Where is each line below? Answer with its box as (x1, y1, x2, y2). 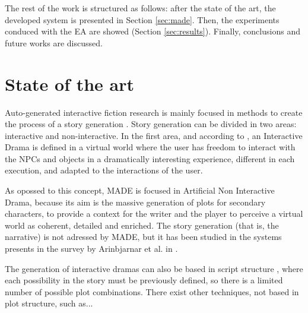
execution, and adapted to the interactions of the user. (5, 164, 203, 176)
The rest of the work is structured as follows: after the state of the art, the (5, 2, 276, 14)
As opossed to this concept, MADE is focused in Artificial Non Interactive (5, 184, 275, 197)
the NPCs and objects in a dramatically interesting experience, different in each (5, 152, 295, 165)
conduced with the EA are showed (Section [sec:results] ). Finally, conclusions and (5, 25, 300, 37)
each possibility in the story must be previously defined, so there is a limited (5, 274, 283, 286)
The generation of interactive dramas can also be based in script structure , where (5, 262, 303, 274)
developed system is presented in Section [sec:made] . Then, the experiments (5, 13, 280, 26)
